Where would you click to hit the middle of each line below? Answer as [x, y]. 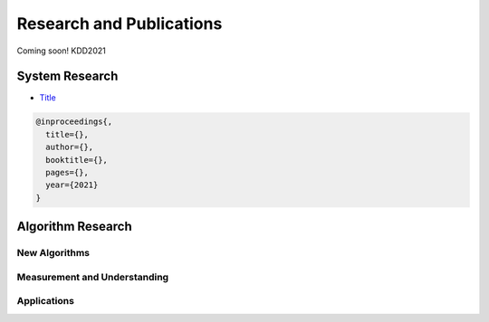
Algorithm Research [74, 227]
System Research [67, 76]
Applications [45, 301]
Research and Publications [120, 24]
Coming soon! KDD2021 [61, 51]
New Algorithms [53, 253]
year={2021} [72, 185]
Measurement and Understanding [93, 277]
